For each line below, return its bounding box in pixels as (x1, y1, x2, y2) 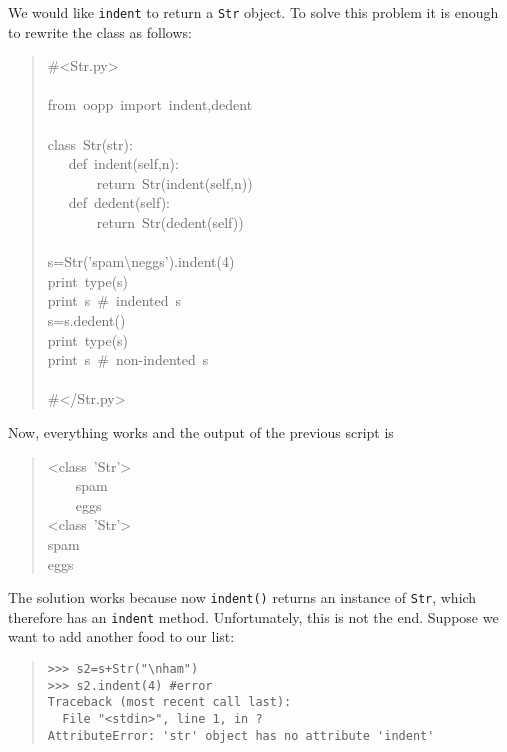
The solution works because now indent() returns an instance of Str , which (8, 587, 477, 608)
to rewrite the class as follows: (8, 21, 192, 42)
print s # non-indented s (47, 349, 209, 370)
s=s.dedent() (47, 309, 126, 330)
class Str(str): (47, 133, 133, 154)
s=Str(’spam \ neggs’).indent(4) (47, 251, 235, 272)
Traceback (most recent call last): (47, 695, 292, 710)
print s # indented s (47, 290, 182, 311)
